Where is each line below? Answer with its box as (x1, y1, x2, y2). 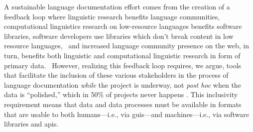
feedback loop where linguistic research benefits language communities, (4, 11, 220, 21)
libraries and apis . (4, 119, 59, 129)
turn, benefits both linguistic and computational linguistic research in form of (4, 50, 241, 60)
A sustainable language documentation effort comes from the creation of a (4, 1, 230, 11)
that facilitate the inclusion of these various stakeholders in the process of (4, 70, 229, 80)
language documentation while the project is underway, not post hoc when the (4, 79, 241, 90)
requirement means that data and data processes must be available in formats (4, 99, 242, 109)
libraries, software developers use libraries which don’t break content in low (4, 30, 234, 41)
